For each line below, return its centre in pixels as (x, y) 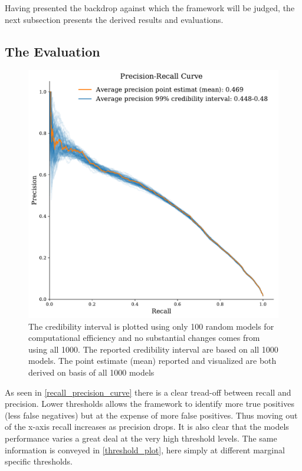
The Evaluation (52, 51)
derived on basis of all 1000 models (91, 372)
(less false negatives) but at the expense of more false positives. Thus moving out (151, 415)
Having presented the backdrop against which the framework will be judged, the (150, 8)
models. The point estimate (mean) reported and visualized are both (152, 361)
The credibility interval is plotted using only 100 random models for (151, 326)
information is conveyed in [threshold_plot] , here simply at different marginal (145, 450)
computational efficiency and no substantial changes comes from (144, 338)
